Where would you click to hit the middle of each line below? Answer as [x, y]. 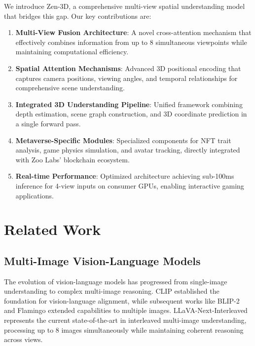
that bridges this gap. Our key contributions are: [78, 16]
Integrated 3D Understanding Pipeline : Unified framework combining [129, 104]
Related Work [53, 229]
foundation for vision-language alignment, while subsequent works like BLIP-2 [122, 300]
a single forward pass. [48, 123]
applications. [35, 195]
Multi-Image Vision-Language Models [102, 260]
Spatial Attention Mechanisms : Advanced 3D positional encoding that [128, 68]
